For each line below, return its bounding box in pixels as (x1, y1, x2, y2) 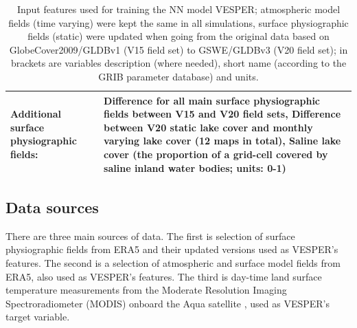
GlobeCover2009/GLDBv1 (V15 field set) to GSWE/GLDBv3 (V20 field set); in (9, 42, 348, 56)
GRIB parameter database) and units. (98, 69, 259, 83)
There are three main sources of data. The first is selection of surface (5, 228, 295, 243)
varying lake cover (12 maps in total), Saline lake (104, 133, 341, 148)
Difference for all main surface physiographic (104, 93, 321, 107)
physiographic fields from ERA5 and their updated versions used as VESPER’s (5, 242, 338, 256)
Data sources (5, 197, 99, 218)
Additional (10, 107, 62, 121)
